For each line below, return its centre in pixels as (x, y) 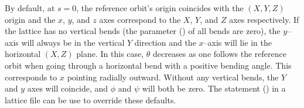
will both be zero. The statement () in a (214, 88)
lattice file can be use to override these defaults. (90, 99)
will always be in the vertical (73, 42)
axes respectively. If (264, 19)
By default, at (30, 8)
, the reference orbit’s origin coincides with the (160, 8)
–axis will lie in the (238, 42)
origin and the (30, 19)
